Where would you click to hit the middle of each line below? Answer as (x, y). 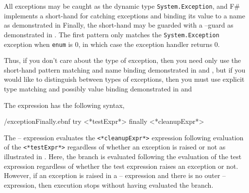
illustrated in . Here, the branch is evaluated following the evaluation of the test (123, 156)
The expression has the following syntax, (64, 105)
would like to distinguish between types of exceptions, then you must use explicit (124, 79)
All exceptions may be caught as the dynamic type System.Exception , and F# (122, 6)
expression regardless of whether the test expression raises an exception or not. (121, 166)
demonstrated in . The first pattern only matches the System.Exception (112, 34)
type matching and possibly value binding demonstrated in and (98, 88)
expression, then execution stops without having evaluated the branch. (109, 185)
